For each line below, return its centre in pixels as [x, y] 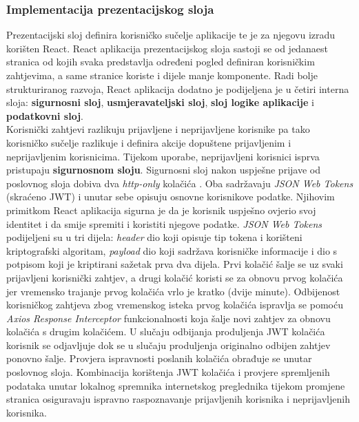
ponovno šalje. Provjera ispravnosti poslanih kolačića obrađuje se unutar [159, 358]
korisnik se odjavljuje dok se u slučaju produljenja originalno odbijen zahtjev [168, 345]
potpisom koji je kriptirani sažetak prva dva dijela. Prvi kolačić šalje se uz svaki [175, 264]
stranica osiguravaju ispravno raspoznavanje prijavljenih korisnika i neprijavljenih [178, 399]
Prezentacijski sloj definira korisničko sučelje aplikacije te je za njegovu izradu [171, 35]
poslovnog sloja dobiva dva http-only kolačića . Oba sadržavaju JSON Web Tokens [180, 183]
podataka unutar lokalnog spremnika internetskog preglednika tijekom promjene [176, 385]
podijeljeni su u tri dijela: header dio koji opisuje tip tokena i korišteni [154, 237]
